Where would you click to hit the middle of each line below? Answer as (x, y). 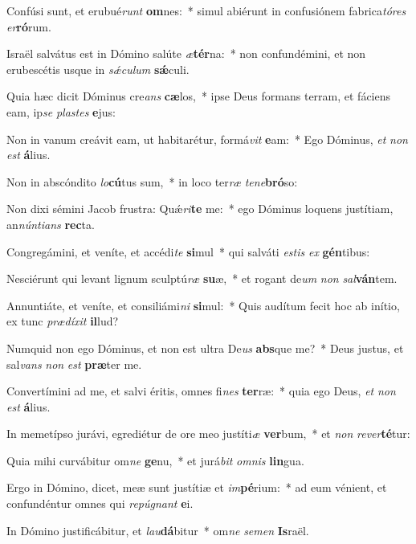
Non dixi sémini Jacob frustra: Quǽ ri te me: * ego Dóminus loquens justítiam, (200, 209)
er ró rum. (29, 26)
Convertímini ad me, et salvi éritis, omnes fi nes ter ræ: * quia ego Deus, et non (201, 391)
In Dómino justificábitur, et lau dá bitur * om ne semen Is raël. (158, 530)
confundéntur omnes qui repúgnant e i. (100, 503)
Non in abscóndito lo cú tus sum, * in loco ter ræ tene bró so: (152, 181)
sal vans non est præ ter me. (74, 364)
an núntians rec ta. (51, 224)
